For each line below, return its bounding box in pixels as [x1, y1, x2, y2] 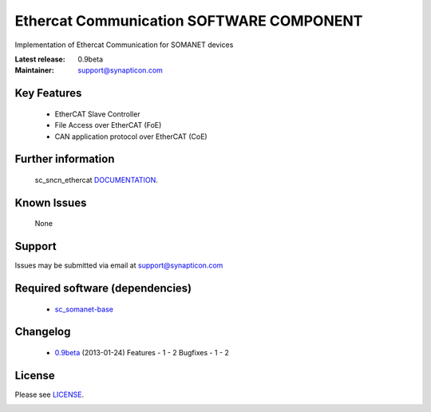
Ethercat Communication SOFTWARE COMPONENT [14, 12, 363, 30]
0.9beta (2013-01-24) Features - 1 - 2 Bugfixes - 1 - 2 [54, 348, 229, 358]
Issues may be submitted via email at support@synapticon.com [14, 260, 223, 271]
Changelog [14, 325, 71, 339]
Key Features [14, 86, 82, 100]
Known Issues [14, 196, 87, 209]
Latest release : [14, 54, 65, 64]
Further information [14, 153, 115, 166]
